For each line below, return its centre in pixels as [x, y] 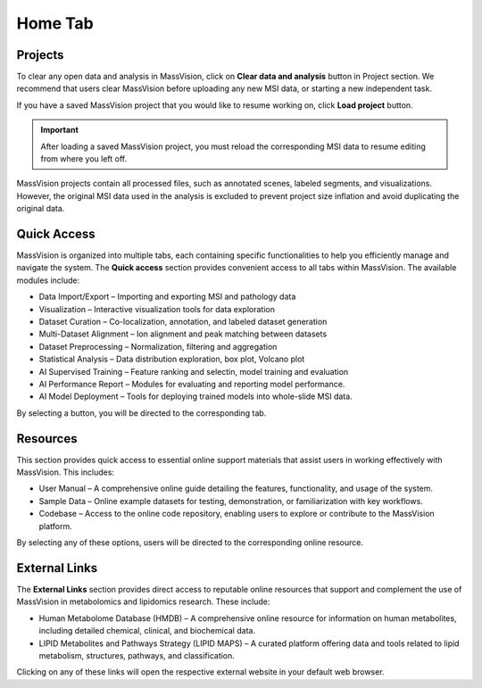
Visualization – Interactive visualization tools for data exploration [157, 309]
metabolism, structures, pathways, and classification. [137, 655]
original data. [41, 209]
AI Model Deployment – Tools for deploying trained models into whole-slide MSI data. [195, 396]
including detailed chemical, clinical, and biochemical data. [147, 631]
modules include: [48, 280]
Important [60, 130]
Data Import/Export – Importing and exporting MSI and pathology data [167, 297]
